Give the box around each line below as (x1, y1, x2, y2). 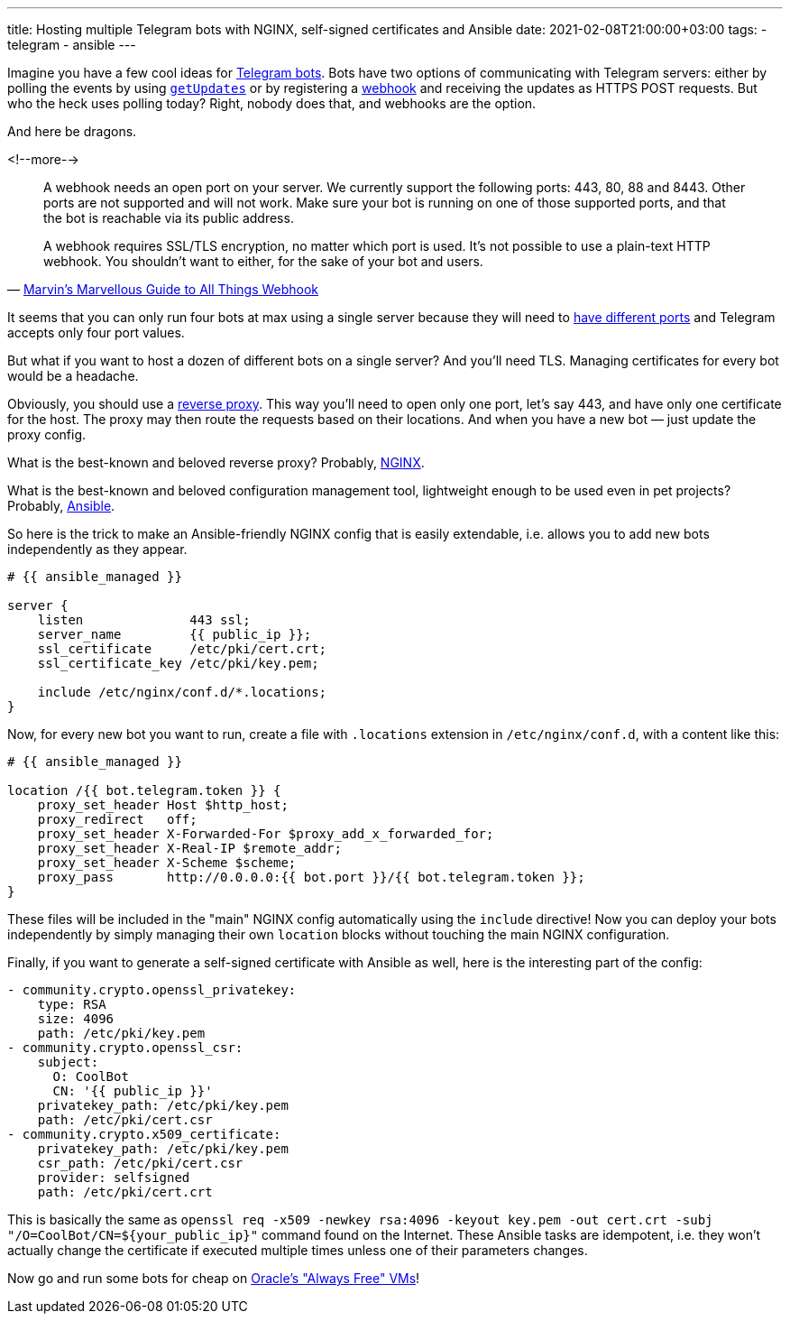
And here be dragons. (7, 124, 137, 139)
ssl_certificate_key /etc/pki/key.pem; (37, 656, 319, 670)
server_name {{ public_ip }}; (37, 627, 312, 642)
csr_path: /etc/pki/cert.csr (37, 1156, 243, 1170)
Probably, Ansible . (7, 498, 115, 513)
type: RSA (37, 997, 106, 1012)
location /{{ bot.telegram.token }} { (7, 783, 281, 798)
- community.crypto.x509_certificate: (7, 1127, 281, 1141)
